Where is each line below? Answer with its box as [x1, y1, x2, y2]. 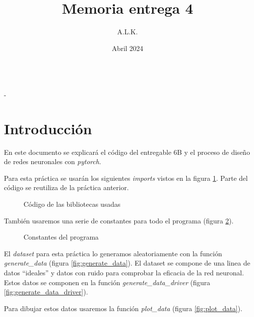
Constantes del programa [24, 232, 99, 242]
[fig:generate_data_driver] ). [4, 287, 88, 297]
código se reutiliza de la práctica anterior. [4, 182, 129, 193]
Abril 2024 [111, 43, 144, 53]
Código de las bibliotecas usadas [24, 199, 121, 209]
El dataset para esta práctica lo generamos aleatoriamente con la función [4, 248, 222, 258]
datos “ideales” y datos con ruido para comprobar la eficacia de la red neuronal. [4, 267, 244, 277]
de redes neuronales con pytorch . [4, 156, 102, 167]
